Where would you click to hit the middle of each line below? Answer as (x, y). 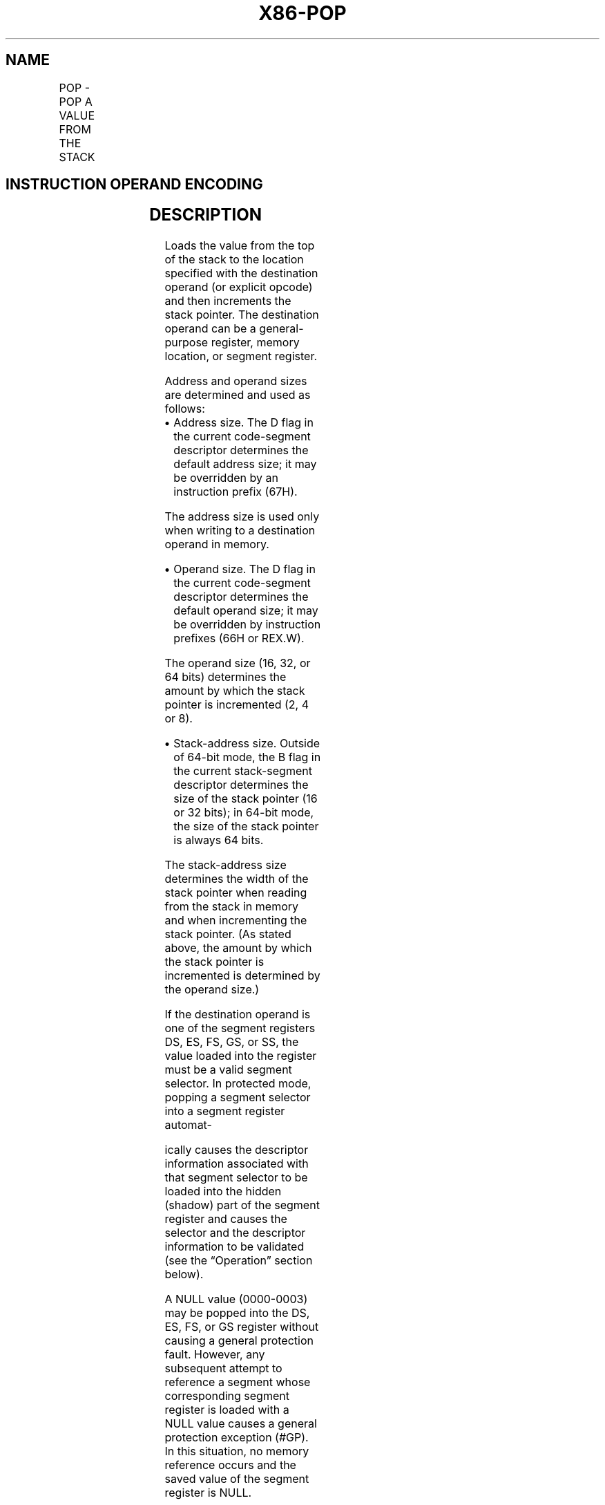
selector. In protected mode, (238, 1084)
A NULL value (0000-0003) (236, 1299)
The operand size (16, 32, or (238, 663)
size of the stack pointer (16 (246, 799)
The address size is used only (242, 517)
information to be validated (234, 1247)
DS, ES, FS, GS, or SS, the (232, 1042)
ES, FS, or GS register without (242, 1327)
